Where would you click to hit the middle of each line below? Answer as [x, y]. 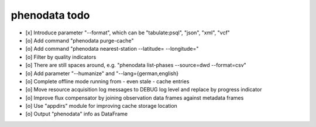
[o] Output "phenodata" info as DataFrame [77, 114]
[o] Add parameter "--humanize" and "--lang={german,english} [102, 73]
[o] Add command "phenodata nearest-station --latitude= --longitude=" [112, 49]
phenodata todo [50, 15]
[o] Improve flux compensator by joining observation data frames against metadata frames [135, 98]
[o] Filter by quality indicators [61, 57]
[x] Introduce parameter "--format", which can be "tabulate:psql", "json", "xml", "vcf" [128, 33]
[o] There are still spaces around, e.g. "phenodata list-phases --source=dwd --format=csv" [136, 65]
